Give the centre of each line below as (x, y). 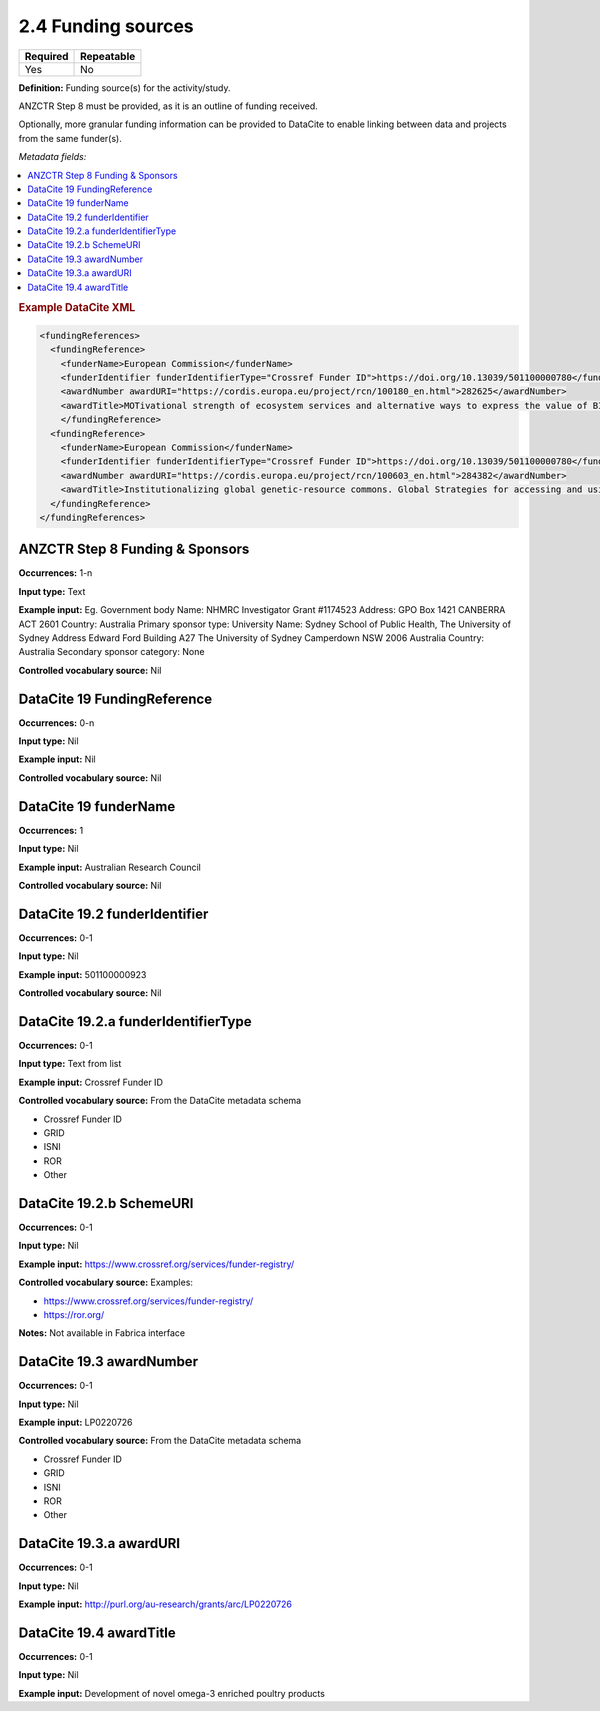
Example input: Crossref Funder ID (91, 1082)
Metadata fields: (52, 157)
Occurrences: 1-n (55, 573)
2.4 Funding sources (106, 26)
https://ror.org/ (74, 1314)
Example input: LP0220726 (76, 1422)
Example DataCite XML (77, 308)
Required (46, 56)
